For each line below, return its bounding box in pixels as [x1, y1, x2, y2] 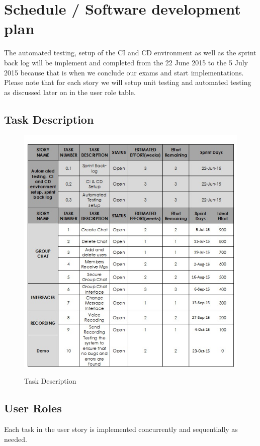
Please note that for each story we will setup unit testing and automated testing [4, 77, 251, 87]
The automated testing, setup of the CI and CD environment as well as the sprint [4, 47, 256, 58]
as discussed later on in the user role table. [4, 86, 136, 97]
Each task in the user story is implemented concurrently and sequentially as [4, 424, 238, 434]
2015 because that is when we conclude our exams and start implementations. [4, 67, 244, 77]
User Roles [4, 400, 62, 416]
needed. [4, 433, 27, 444]
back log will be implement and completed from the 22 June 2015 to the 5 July [4, 57, 248, 67]
